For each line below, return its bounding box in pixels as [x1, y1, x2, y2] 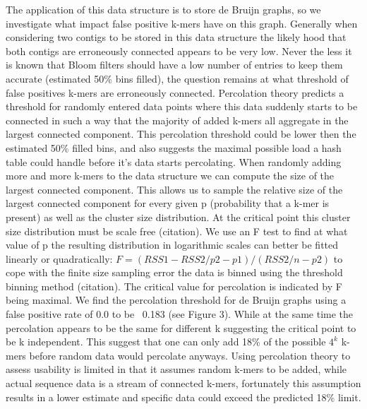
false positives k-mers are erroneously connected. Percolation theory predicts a [6, 85, 344, 100]
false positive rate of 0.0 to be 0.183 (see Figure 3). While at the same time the [6, 307, 354, 321]
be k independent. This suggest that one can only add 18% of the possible [6, 334, 326, 349]
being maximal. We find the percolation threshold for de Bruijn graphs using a [6, 292, 347, 307]
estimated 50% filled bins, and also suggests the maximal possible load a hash [6, 140, 342, 155]
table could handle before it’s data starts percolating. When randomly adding [6, 154, 342, 169]
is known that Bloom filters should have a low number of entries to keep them [6, 57, 343, 72]
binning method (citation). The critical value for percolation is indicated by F [6, 278, 342, 293]
